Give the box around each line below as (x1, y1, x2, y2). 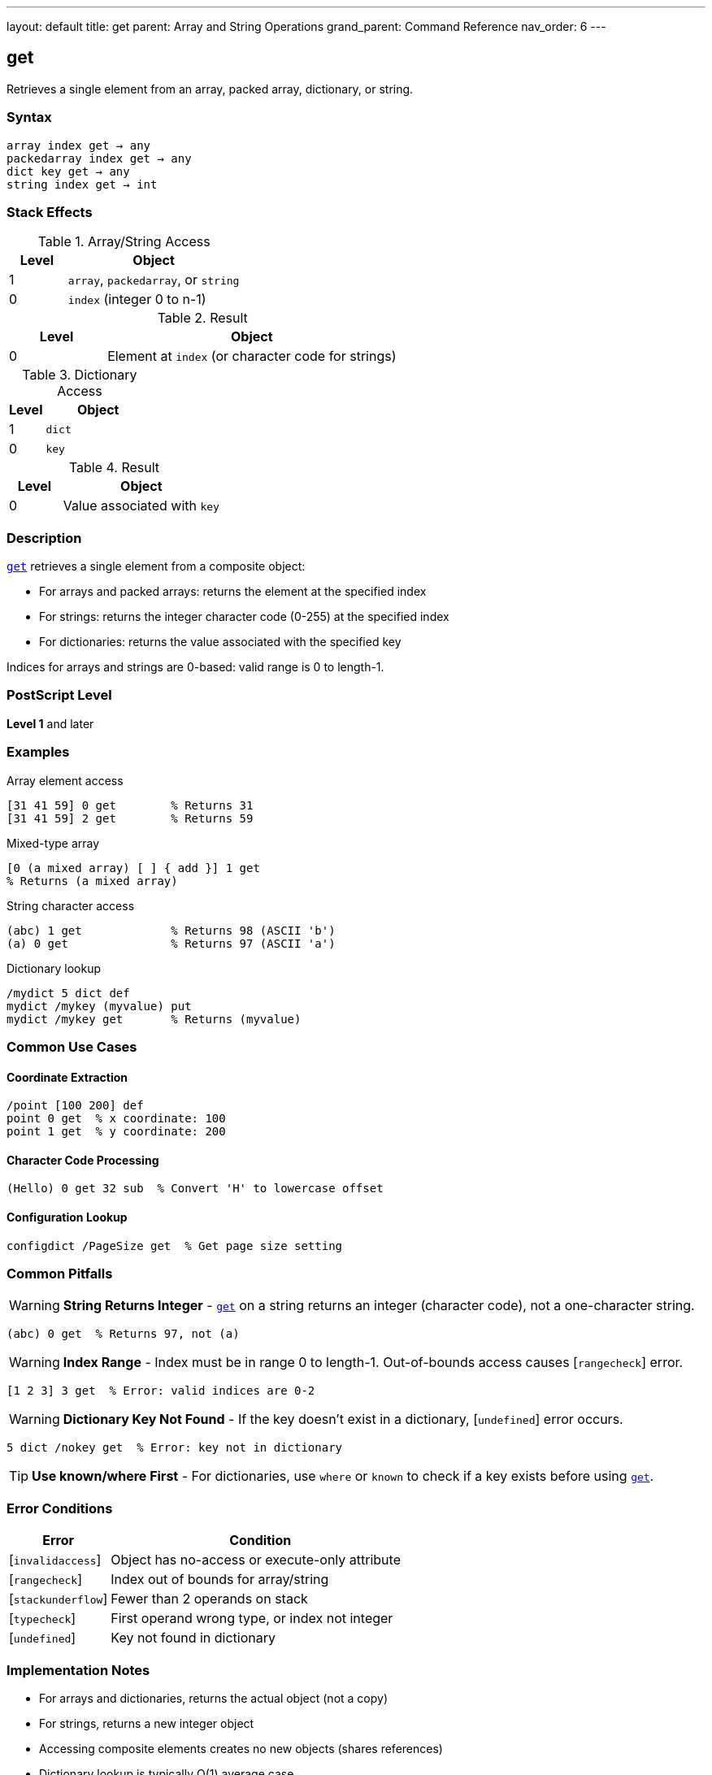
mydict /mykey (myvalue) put (7, 999, 192, 1013)
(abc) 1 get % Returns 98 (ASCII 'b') (7, 923, 336, 937)
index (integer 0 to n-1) (67, 291, 206, 308)
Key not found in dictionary (111, 1630, 276, 1647)
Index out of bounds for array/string (111, 1571, 329, 1588)
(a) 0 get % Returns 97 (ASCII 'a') (7, 936, 336, 950)
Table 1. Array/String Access (37, 233, 211, 250)
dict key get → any (7, 164, 130, 178)
